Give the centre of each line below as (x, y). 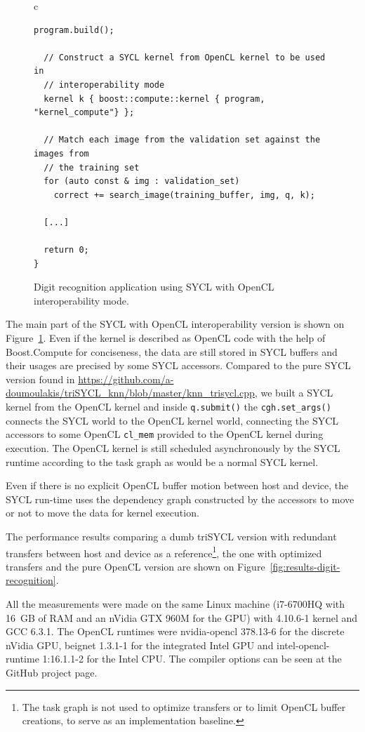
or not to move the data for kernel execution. (102, 513)
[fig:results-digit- (305, 566)
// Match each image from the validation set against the (182, 140)
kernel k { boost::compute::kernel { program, (154, 99)
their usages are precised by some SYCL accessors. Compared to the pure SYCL (178, 365)
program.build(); (74, 30)
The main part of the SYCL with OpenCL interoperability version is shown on (175, 324)
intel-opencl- (303, 645)
